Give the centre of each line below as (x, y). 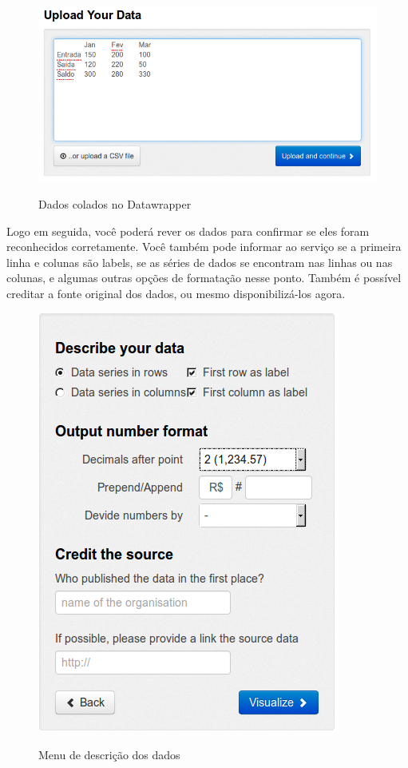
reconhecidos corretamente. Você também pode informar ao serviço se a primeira (204, 247)
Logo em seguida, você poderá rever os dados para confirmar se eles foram (188, 231)
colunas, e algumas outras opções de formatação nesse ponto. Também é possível (204, 278)
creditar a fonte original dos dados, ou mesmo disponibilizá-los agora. (176, 293)
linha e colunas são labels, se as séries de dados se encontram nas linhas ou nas (200, 262)
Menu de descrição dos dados (109, 755)
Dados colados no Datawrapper (115, 203)
